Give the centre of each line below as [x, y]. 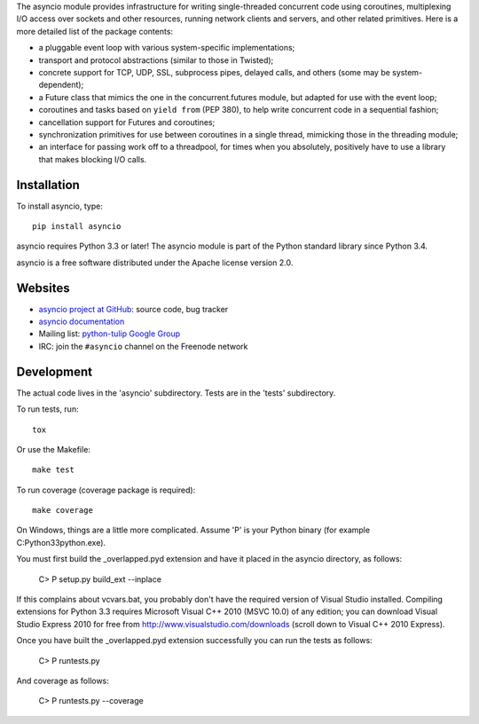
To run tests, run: [47, 409]
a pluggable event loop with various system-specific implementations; [167, 48]
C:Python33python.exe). [61, 542]
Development [55, 371]
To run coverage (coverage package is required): [106, 490]
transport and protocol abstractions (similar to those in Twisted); [156, 60]
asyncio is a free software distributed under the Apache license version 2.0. [155, 263]
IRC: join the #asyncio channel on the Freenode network [143, 346]
